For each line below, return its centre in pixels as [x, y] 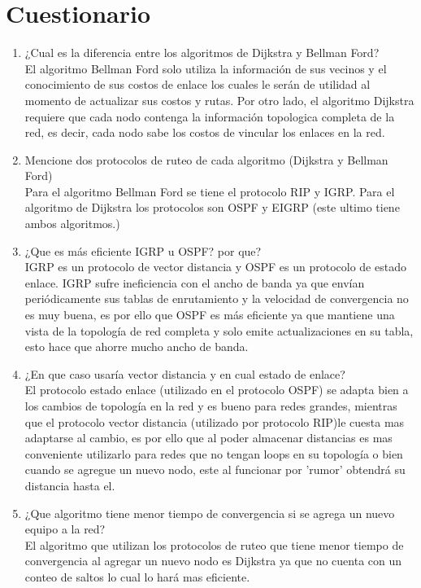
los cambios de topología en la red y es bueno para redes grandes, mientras [211, 406]
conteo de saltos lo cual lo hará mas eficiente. [137, 576]
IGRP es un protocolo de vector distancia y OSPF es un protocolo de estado [215, 267]
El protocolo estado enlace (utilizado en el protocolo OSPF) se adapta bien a [217, 390]
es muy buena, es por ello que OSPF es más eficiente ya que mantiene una [210, 315]
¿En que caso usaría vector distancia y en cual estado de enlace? [185, 373]
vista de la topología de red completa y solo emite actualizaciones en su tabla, [219, 330]
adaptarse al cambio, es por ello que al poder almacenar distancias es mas [208, 438]
